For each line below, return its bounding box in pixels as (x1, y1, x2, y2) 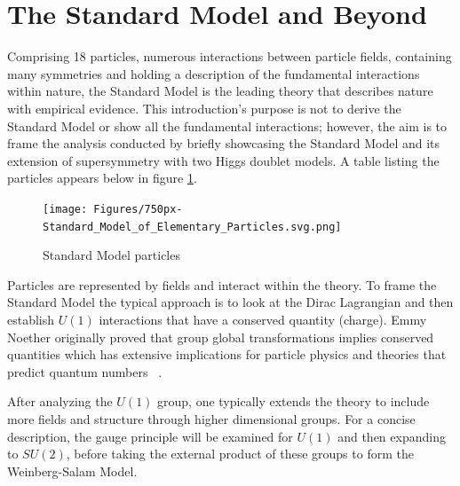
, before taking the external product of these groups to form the (66, 444, 414, 463)
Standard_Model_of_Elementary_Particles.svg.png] (43, 220, 342, 233)
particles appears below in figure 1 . (7, 169, 197, 187)
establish (7, 310, 55, 328)
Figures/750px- (93, 202, 183, 216)
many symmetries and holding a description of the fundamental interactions (7, 64, 420, 82)
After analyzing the (7, 392, 113, 411)
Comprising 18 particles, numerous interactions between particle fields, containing (7, 47, 452, 66)
